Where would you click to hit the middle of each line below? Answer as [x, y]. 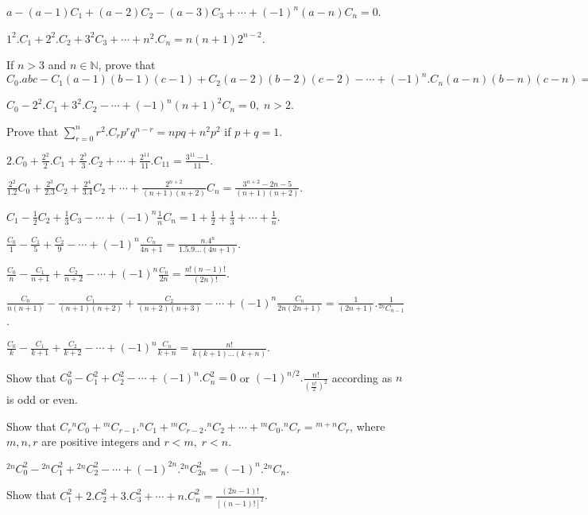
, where [367, 426]
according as [362, 377]
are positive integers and [101, 441]
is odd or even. [42, 399]
